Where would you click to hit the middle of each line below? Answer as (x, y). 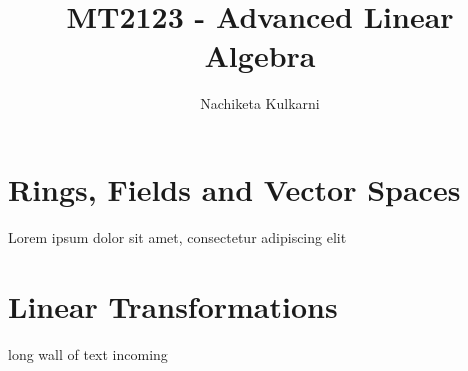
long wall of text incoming (88, 353)
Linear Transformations (173, 305)
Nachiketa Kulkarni (260, 103)
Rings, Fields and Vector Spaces (234, 188)
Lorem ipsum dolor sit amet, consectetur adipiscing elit (177, 236)
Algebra (260, 55)
